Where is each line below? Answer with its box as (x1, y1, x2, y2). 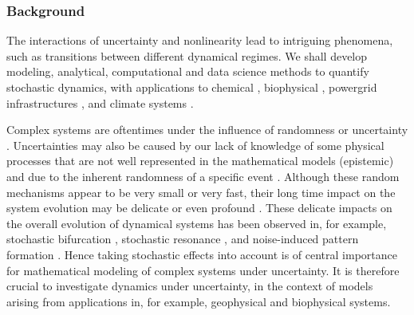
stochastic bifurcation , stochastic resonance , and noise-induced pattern (6, 230, 359, 247)
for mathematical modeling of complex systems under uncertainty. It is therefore (6, 262, 400, 278)
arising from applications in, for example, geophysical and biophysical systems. (6, 293, 391, 309)
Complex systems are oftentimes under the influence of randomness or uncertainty (6, 121, 408, 138)
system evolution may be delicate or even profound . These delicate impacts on (6, 199, 392, 216)
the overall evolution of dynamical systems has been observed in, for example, (6, 215, 387, 231)
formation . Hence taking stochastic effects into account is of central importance (6, 246, 397, 262)
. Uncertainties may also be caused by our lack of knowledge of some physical (6, 136, 384, 153)
